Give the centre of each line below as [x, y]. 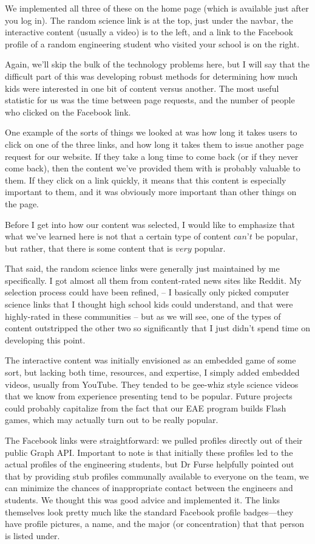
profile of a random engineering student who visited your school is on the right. [152, 43]
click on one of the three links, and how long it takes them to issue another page [154, 144]
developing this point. [45, 339]
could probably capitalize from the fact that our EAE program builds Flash [146, 408]
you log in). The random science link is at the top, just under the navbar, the [149, 20]
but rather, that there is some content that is [89, 248]
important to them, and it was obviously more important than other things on [151, 192]
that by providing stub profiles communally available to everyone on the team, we [157, 476]
